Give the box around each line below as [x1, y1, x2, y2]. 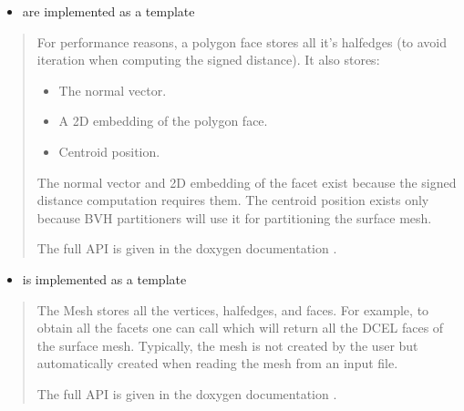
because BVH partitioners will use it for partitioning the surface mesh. [36, 208, 432, 227]
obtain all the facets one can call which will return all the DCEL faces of [36, 318, 444, 337]
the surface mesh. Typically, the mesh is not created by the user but [36, 335, 418, 354]
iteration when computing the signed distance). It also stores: [36, 50, 380, 69]
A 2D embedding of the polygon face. [58, 111, 268, 130]
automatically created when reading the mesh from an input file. [36, 354, 398, 373]
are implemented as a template [22, 2, 195, 20]
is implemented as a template [22, 269, 187, 288]
